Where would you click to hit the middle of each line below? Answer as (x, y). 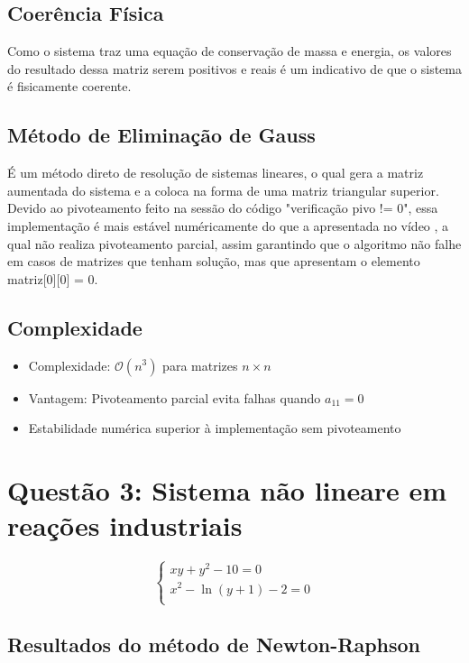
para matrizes (200, 365)
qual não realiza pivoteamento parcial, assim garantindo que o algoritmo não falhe (234, 243)
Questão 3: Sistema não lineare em (227, 489)
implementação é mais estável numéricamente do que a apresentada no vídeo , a (228, 225)
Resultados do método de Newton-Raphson (214, 645)
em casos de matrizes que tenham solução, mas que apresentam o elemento (214, 261)
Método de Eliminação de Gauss (161, 135)
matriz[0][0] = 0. (53, 278)
